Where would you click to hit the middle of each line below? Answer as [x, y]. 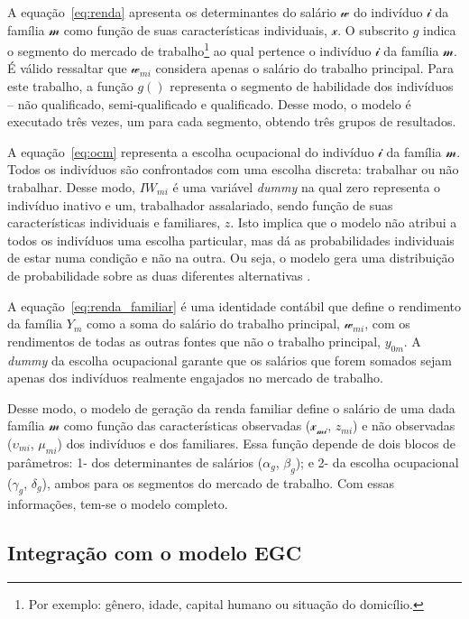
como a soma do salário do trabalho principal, [213, 323]
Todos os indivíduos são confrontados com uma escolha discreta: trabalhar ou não [233, 169]
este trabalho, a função [70, 86]
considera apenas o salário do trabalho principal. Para [304, 68]
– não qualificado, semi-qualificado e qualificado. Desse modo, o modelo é [209, 103]
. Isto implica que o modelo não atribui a [344, 222]
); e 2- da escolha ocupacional [377, 462]
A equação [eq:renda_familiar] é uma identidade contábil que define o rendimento [234, 305]
